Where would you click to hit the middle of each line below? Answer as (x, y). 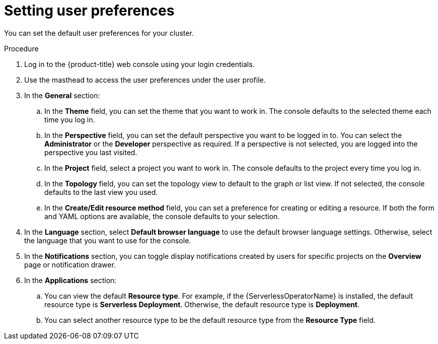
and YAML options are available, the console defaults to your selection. (162, 216)
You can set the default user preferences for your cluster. (99, 33)
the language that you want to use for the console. (108, 240)
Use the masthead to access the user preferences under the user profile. (145, 80)
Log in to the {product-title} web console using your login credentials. (139, 64)
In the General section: (62, 95)
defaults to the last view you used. (101, 192)
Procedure (21, 48)
